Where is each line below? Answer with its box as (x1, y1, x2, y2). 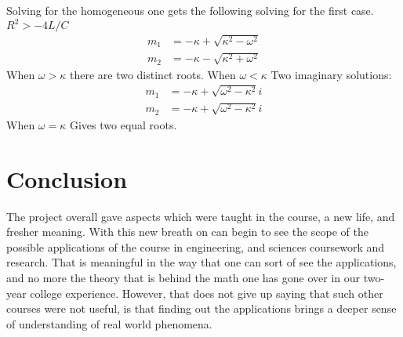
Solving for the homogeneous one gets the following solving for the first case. (6, 2, 374, 18)
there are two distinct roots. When (69, 66, 236, 82)
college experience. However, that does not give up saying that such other (30, 284, 383, 301)
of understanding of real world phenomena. (6, 315, 212, 332)
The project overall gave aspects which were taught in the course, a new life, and (6, 208, 395, 224)
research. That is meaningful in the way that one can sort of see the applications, (6, 254, 397, 270)
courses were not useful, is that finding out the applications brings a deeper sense (6, 300, 397, 317)
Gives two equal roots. (69, 116, 177, 132)
